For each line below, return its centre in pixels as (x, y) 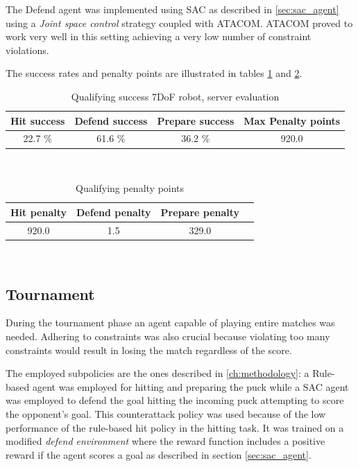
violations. (27, 50)
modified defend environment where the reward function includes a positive (165, 441)
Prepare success (196, 120)
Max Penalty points (292, 120)
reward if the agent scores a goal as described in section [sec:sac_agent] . (159, 454)
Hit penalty (39, 212)
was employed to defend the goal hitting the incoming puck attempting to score (175, 400)
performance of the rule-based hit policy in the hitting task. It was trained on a (175, 427)
